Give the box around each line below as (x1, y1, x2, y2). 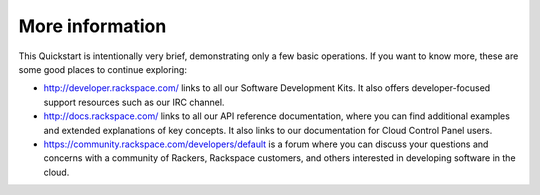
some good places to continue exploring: (18, 63, 187, 75)
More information (18, 15, 167, 37)
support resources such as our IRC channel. (43, 96, 225, 108)
